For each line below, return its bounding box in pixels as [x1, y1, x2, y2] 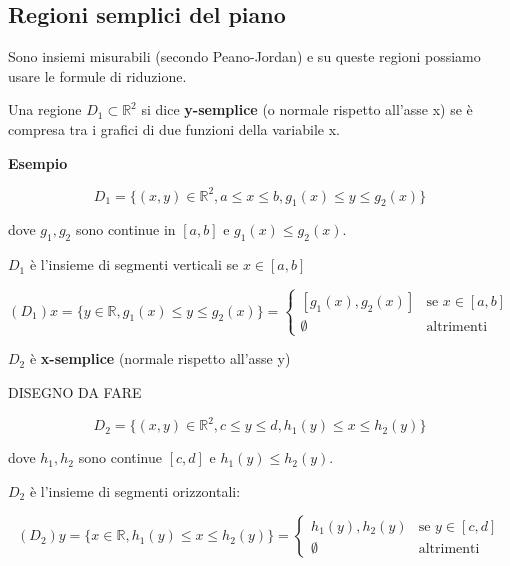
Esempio [8, 152, 68, 173]
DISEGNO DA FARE [8, 382, 142, 403]
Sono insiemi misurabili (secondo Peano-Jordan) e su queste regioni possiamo [8, 46, 481, 67]
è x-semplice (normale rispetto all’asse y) [29, 348, 291, 369]
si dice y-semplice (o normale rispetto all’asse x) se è [141, 99, 473, 120]
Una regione [8, 99, 82, 120]
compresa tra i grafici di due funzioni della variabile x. [8, 118, 340, 139]
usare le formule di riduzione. [8, 65, 187, 86]
